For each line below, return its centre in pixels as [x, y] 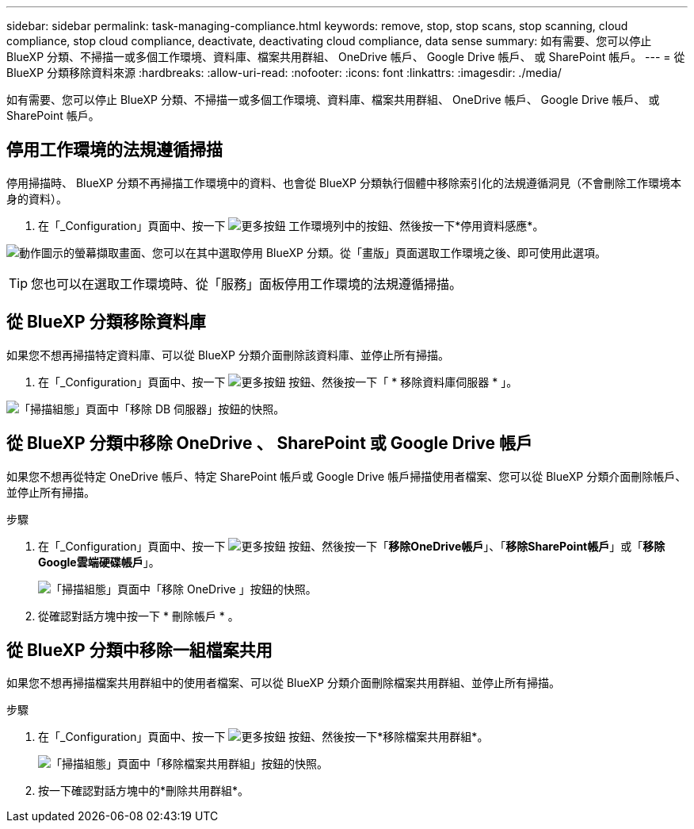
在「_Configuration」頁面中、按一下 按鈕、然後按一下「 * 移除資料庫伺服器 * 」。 [278, 382]
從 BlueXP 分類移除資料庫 [106, 322]
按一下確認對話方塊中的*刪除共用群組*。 [144, 791]
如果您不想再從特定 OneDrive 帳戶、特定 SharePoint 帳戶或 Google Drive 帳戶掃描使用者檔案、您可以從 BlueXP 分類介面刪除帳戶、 [347, 476]
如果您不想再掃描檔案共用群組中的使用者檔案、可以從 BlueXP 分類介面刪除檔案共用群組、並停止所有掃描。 [283, 683]
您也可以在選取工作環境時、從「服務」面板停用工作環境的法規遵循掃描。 [247, 284]
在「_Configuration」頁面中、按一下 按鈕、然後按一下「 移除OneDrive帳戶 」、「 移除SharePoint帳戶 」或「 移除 [352, 546]
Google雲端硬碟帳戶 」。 [99, 562]
